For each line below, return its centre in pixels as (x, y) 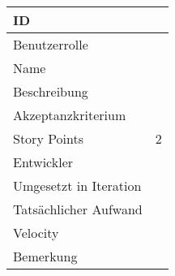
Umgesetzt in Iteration (77, 185)
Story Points (49, 138)
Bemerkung (45, 256)
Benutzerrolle (51, 44)
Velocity (36, 233)
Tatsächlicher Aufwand (78, 209)
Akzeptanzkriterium (70, 115)
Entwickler (43, 162)
